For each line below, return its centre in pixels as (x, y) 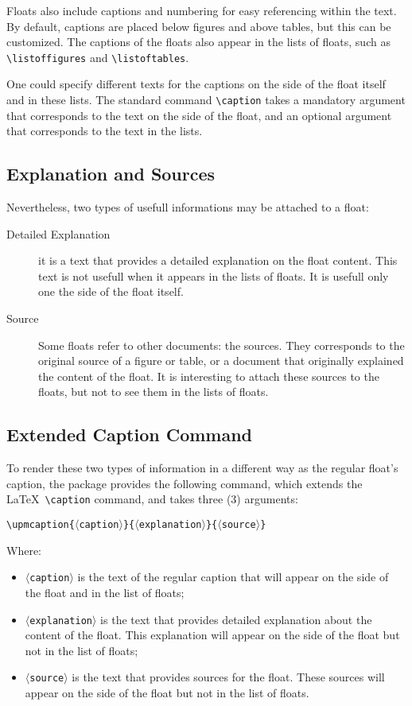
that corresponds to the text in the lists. (105, 131)
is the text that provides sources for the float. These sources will (228, 677)
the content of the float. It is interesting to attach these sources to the (209, 376)
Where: (24, 550)
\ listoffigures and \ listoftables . (98, 57)
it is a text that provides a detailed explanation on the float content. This (218, 260)
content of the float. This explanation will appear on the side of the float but (212, 635)
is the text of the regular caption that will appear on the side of (233, 577)
